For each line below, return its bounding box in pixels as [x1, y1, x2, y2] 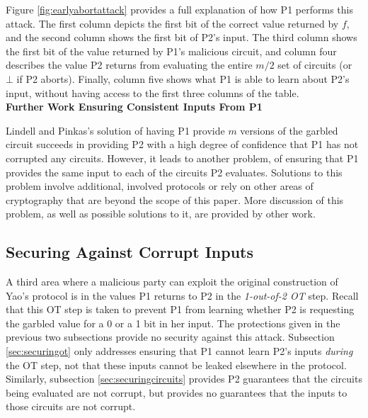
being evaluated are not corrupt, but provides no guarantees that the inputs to [6, 385, 347, 400]
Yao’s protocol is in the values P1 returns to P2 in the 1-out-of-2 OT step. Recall [6, 288, 359, 303]
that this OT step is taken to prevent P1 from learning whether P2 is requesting [6, 302, 355, 317]
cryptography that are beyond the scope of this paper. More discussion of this [6, 192, 344, 207]
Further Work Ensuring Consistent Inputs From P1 [6, 99, 263, 114]
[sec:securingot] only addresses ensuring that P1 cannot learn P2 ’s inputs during [6, 344, 353, 358]
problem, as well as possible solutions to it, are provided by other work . [6, 206, 316, 221]
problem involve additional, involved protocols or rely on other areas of [6, 179, 314, 193]
